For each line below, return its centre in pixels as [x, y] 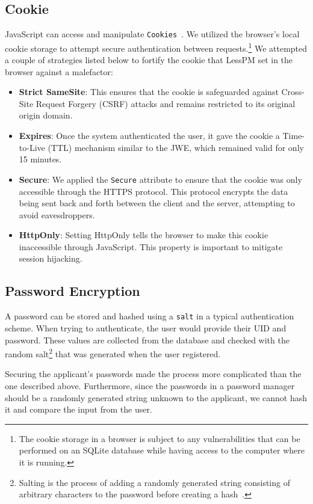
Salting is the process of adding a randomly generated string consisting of [154, 482]
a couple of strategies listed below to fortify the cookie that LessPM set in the [149, 60]
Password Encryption [73, 291]
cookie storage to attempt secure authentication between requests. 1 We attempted [156, 47]
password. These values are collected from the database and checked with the [147, 340]
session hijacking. [51, 258]
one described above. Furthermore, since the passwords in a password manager [150, 385]
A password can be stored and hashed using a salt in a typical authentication [150, 316]
